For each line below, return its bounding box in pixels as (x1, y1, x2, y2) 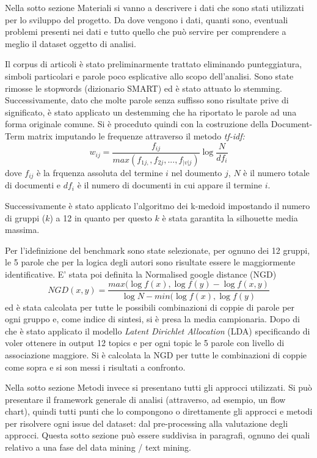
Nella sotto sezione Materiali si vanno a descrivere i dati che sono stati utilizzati (5, 1, 304, 13)
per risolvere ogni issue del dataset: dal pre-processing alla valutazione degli (5, 416, 288, 429)
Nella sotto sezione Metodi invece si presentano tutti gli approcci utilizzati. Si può (5, 381, 312, 394)
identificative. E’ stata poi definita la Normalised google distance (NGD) (5, 267, 277, 280)
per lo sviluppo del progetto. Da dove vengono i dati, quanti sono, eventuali (5, 13, 288, 26)
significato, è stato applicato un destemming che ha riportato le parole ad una (5, 105, 297, 118)
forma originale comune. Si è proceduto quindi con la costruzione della (5, 117, 269, 130)
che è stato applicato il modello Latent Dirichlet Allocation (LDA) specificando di (5, 324, 310, 337)
